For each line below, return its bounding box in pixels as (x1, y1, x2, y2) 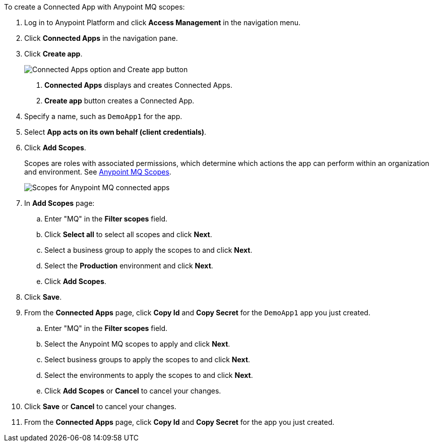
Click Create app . (24, 49, 83, 58)
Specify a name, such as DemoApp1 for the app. (24, 112, 182, 121)
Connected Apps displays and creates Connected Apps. (44, 81, 232, 89)
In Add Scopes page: (24, 199, 95, 207)
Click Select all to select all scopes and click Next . (44, 230, 212, 239)
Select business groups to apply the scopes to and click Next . (44, 355, 251, 364)
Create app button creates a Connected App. (44, 96, 195, 105)
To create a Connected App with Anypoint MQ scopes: (4, 3, 185, 11)
